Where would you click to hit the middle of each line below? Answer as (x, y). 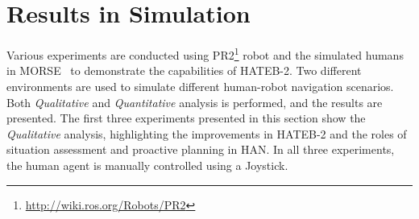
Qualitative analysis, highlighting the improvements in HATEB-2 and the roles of (207, 133)
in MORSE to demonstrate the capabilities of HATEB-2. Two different (184, 70)
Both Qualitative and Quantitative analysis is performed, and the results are (195, 102)
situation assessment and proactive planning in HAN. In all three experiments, (201, 149)
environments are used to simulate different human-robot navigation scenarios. (200, 86)
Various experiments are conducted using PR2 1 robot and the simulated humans (205, 54)
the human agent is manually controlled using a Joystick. (147, 165)
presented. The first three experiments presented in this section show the (186, 118)
